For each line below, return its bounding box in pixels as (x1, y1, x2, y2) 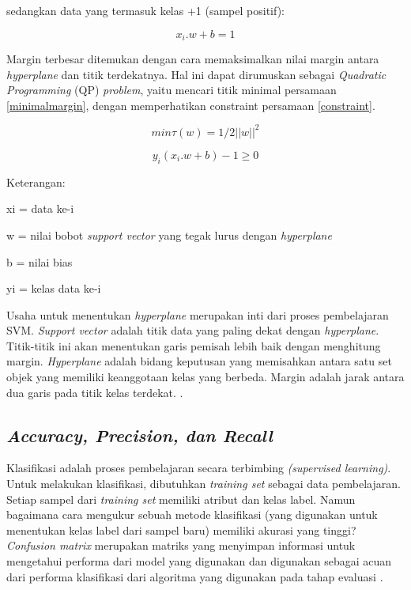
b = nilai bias (6, 253, 73, 270)
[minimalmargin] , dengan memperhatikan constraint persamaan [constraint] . (6, 96, 375, 113)
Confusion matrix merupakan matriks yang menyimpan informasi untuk (6, 537, 356, 554)
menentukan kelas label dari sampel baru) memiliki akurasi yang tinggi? (6, 521, 356, 538)
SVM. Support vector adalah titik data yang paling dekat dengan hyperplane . (6, 322, 379, 338)
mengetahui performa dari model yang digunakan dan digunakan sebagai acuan (6, 553, 392, 569)
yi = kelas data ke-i (6, 280, 101, 297)
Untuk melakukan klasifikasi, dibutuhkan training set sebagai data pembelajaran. (6, 475, 401, 492)
